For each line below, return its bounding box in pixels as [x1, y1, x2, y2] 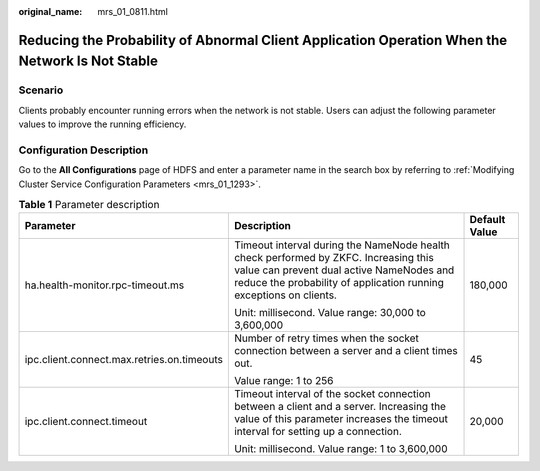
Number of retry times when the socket [233, 331, 420, 345]
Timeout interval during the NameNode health [233, 238, 450, 252]
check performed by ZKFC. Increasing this [233, 251, 434, 265]
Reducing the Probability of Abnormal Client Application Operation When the [18, 31, 508, 49]
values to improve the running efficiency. [18, 118, 187, 130]
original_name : [18, 6, 83, 17]
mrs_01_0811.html [97, 6, 169, 17]
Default [469, 213, 506, 227]
